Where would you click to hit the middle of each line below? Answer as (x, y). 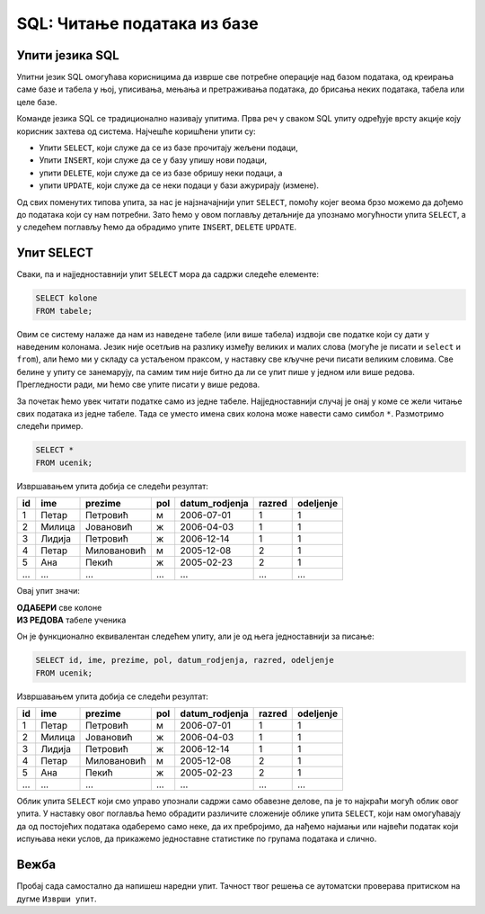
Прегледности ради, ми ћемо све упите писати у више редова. (138, 385)
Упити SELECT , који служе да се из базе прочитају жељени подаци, (168, 148)
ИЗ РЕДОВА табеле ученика (71, 620)
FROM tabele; (64, 311)
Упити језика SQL (68, 55)
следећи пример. (50, 426)
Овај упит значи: (48, 591)
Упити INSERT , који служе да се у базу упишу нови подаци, (153, 160)
